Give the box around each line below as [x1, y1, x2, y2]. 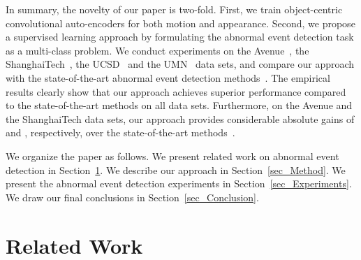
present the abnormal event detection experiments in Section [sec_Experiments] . [6, 176, 352, 191]
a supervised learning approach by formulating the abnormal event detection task [6, 29, 354, 44]
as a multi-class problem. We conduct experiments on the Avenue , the [6, 43, 309, 57]
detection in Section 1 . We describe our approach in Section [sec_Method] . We [6, 162, 346, 177]
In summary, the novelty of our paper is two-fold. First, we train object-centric [6, 2, 343, 16]
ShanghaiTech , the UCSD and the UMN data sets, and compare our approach [6, 57, 355, 71]
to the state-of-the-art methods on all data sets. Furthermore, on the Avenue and [6, 98, 353, 113]
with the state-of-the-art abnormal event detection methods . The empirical [6, 70, 330, 85]
